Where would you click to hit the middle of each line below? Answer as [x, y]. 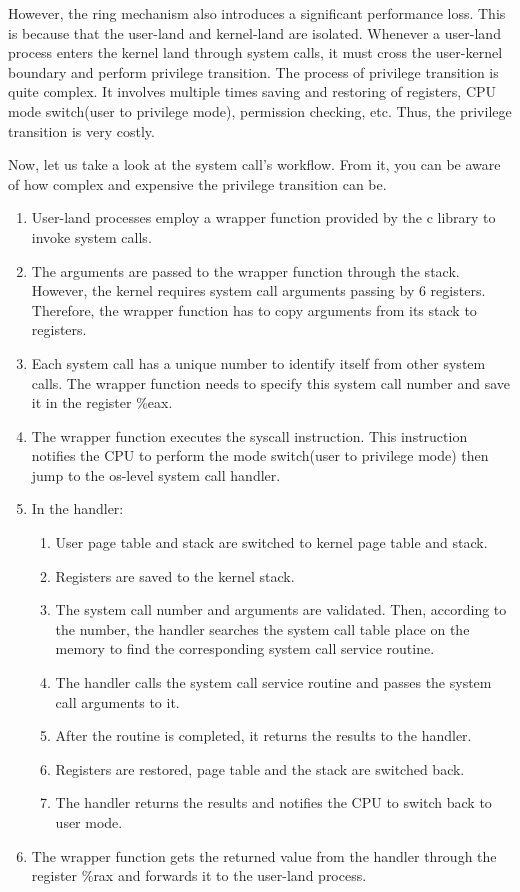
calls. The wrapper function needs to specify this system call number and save [270, 382]
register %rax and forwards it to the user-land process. [199, 875]
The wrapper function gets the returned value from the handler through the [264, 855]
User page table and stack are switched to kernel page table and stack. [271, 542]
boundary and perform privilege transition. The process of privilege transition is [253, 71]
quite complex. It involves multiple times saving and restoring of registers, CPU [252, 91]
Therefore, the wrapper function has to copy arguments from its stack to [254, 309]
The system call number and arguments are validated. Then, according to [281, 609]
